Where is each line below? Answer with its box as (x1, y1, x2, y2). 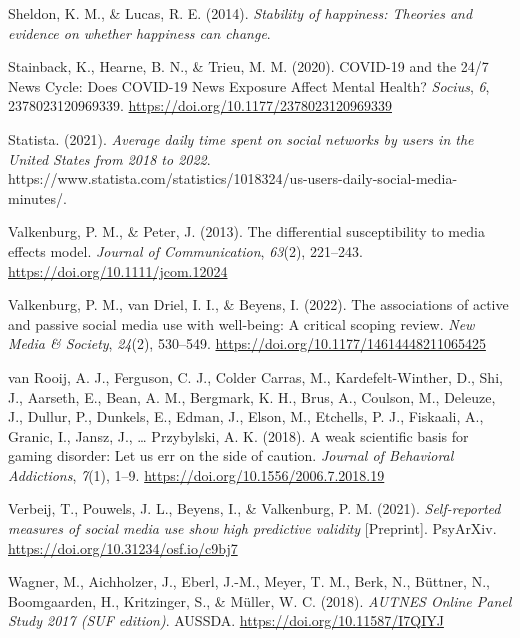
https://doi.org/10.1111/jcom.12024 (8, 260, 228, 281)
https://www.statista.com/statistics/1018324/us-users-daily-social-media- (8, 168, 458, 189)
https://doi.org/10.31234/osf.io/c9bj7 (8, 537, 238, 558)
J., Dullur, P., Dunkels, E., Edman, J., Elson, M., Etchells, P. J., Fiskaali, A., (8, 406, 484, 427)
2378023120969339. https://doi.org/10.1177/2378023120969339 (8, 95, 392, 116)
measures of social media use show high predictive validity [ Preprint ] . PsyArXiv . (8, 518, 497, 539)
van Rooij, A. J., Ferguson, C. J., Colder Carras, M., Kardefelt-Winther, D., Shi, (8, 366, 503, 387)
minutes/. (8, 187, 67, 208)
